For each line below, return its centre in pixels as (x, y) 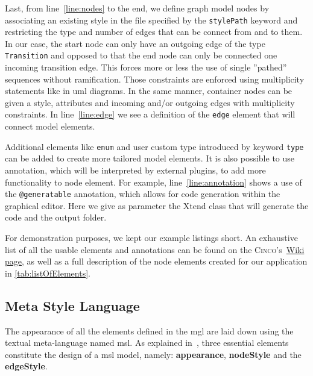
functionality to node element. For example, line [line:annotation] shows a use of (153, 182)
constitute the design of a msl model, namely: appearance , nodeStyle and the (153, 354)
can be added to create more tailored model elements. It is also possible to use (150, 158)
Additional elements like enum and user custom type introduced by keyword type (154, 146)
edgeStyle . (26, 366)
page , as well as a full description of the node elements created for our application (156, 261)
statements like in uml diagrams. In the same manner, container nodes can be (149, 91)
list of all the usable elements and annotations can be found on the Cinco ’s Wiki (155, 249)
